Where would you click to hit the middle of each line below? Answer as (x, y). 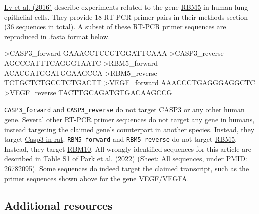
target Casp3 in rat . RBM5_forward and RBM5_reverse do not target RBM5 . (121, 139)
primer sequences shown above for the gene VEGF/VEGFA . (97, 178)
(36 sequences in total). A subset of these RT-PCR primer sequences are (115, 26)
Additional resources (58, 205)
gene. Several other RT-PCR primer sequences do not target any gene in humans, (129, 119)
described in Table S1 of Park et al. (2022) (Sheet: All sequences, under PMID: (126, 158)
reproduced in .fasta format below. (57, 36)
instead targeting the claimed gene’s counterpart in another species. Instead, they (129, 129)
